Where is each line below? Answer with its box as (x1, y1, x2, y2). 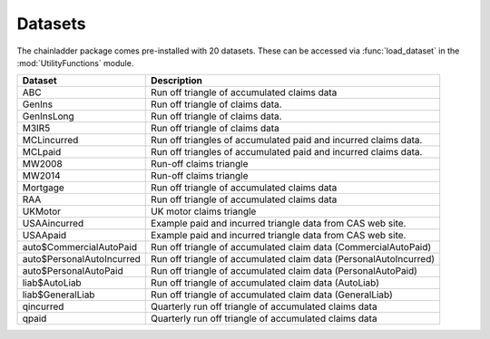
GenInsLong (22, 110, 74, 122)
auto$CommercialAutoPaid (22, 241, 138, 254)
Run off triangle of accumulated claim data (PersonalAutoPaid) (151, 265, 417, 277)
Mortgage (22, 181, 65, 194)
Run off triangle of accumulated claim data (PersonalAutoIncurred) (151, 253, 436, 266)
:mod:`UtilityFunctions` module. (16, 57, 134, 68)
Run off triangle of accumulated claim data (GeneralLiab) (151, 288, 394, 301)
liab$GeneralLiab (22, 288, 95, 301)
